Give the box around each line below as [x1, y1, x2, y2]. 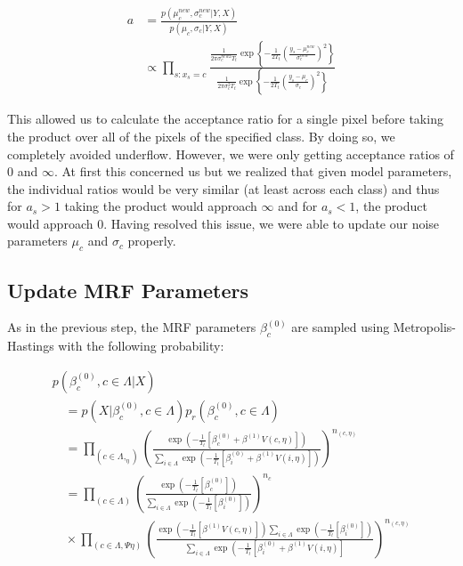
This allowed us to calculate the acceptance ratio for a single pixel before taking [7, 109, 443, 128]
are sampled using [291, 318, 390, 336]
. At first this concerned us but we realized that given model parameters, [53, 162, 452, 181]
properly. [127, 231, 176, 250]
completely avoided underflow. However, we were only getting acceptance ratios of [7, 144, 454, 163]
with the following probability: [58, 336, 224, 355]
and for [278, 197, 318, 215]
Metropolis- [393, 318, 456, 336]
